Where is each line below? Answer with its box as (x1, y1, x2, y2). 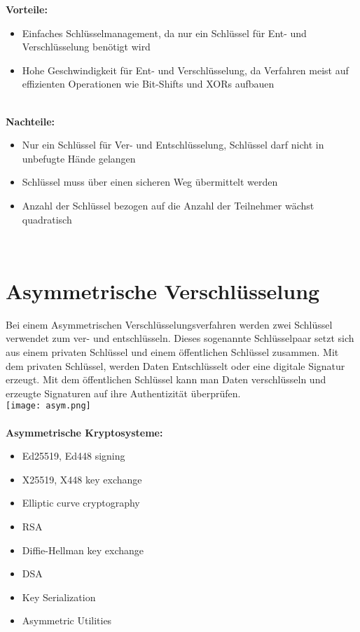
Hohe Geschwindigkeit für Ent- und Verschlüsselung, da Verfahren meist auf (22, 62, 349, 77)
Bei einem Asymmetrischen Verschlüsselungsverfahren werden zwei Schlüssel (6, 317, 333, 331)
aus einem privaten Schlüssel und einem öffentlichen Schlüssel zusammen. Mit (6, 345, 339, 359)
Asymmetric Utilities (22, 613, 112, 628)
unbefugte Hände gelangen (22, 151, 136, 165)
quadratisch (22, 212, 72, 226)
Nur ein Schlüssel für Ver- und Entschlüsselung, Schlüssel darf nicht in (22, 137, 324, 152)
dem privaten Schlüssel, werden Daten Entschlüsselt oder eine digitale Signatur (6, 358, 345, 373)
